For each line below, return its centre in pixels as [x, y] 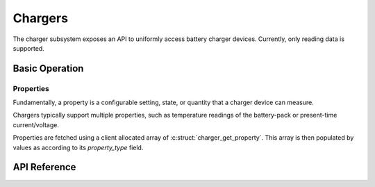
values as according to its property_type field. [78, 147]
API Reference [44, 167]
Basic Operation [48, 68]
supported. [28, 48]
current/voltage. [36, 124]
